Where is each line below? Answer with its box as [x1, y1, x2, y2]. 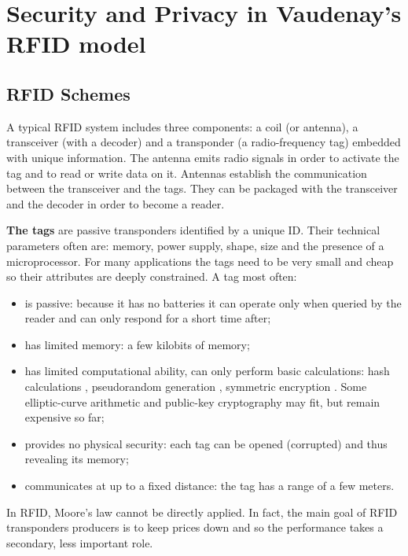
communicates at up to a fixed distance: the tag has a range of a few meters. [24, 477, 395, 494]
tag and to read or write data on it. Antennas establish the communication [6, 164, 367, 181]
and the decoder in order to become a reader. [6, 195, 225, 212]
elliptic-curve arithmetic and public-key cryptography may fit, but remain [24, 393, 380, 410]
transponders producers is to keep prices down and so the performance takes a [6, 519, 384, 536]
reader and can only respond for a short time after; [24, 310, 271, 326]
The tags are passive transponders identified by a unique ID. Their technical [6, 222, 380, 238]
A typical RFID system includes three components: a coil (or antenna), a [6, 118, 358, 134]
